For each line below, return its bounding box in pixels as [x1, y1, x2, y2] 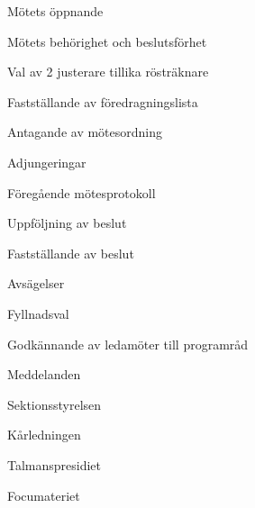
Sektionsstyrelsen [7, 395, 102, 413]
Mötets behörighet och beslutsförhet [7, 32, 207, 50]
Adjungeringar [7, 152, 87, 171]
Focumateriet [7, 485, 80, 504]
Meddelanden [7, 365, 81, 384]
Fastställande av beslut [7, 243, 134, 262]
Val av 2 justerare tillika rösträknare [7, 62, 209, 81]
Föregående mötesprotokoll [7, 183, 156, 202]
